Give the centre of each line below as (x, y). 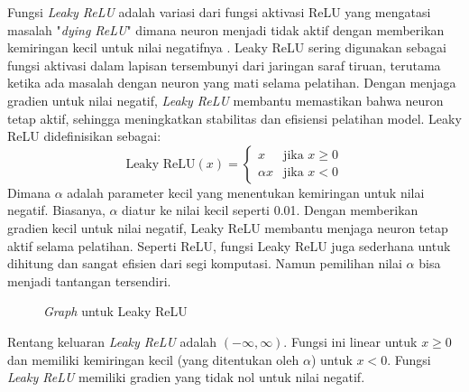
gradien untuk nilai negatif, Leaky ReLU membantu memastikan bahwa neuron (225, 100)
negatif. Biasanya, (56, 210)
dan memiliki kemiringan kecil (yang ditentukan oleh (153, 359)
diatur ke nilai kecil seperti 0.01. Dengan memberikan (270, 210)
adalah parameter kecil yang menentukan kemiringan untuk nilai (246, 192)
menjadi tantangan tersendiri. (89, 280)
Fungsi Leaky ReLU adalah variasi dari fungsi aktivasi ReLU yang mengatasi (219, 12)
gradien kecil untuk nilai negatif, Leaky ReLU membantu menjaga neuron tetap (228, 227)
